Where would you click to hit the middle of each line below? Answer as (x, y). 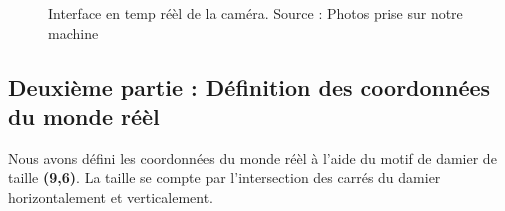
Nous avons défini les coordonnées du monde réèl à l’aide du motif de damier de (252, 157)
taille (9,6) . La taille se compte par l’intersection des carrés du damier (224, 177)
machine (73, 32)
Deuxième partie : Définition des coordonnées (249, 86)
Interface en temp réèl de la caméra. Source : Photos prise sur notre (255, 13)
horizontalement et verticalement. (111, 196)
